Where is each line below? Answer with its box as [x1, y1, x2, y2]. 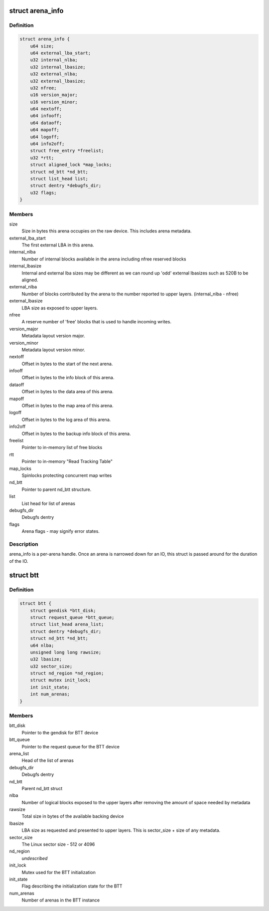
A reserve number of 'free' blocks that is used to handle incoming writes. [21, 319, 172, 325]
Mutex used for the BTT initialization [21, 869, 96, 875]
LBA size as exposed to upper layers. [21, 305, 98, 311]
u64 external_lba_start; [30, 50, 91, 56]
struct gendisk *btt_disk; [30, 608, 97, 613]
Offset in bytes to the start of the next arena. [21, 361, 113, 367]
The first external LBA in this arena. [21, 242, 94, 248]
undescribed [21, 855, 48, 861]
